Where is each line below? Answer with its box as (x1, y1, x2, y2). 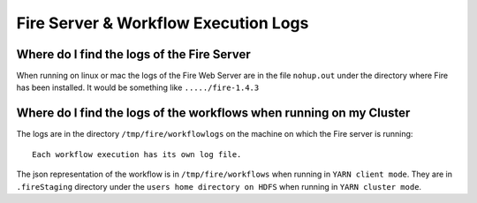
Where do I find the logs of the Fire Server (16, 47, 251, 62)
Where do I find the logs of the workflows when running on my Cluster (16, 106, 411, 121)
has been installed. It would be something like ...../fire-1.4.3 (16, 82, 260, 93)
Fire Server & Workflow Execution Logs (16, 13, 309, 33)
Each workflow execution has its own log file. (32, 149, 242, 159)
